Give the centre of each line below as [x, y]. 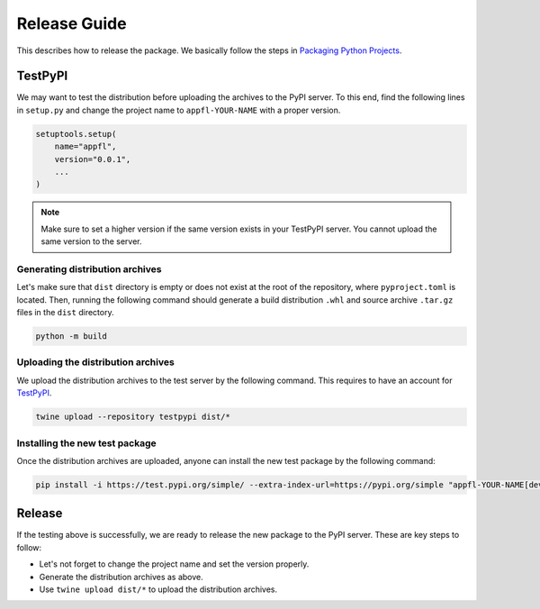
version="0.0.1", [93, 159]
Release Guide [72, 23]
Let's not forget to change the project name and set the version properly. [174, 564]
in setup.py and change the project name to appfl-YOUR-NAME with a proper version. [179, 110]
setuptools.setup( [76, 134]
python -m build [72, 336]
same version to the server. [91, 241]
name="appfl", [85, 147]
